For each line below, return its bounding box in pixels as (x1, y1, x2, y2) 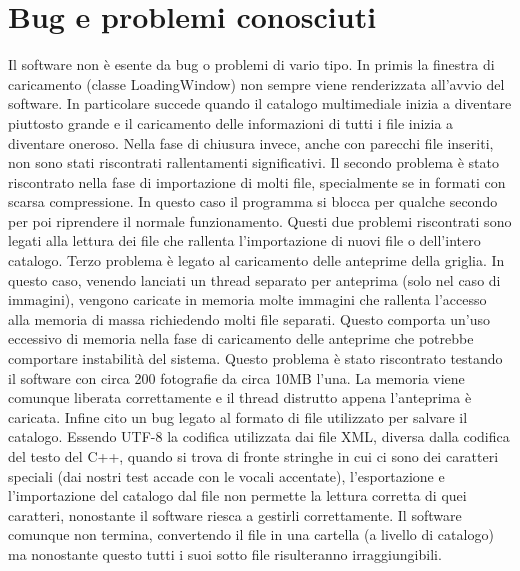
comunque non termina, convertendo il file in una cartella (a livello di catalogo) (8, 524, 494, 545)
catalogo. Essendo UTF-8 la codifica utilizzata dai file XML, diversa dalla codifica (8, 426, 510, 447)
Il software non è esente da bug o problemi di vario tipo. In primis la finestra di (8, 54, 495, 75)
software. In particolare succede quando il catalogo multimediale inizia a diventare (8, 93, 512, 114)
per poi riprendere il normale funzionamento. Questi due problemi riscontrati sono (8, 210, 512, 231)
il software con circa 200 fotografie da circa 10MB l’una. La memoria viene (8, 367, 465, 388)
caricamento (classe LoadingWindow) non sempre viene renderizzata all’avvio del (8, 73, 505, 94)
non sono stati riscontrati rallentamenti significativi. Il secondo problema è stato (8, 152, 500, 173)
